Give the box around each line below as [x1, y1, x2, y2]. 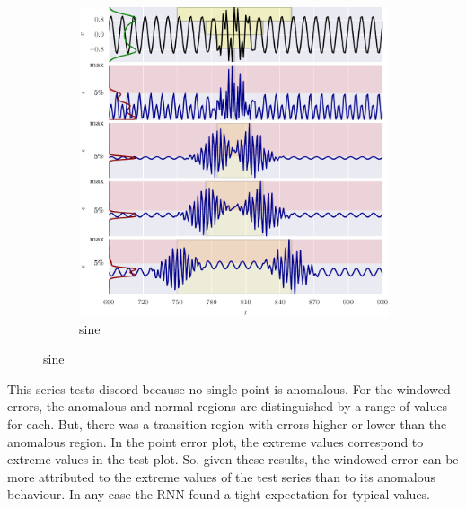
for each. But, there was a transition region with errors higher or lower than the [7, 414, 447, 433]
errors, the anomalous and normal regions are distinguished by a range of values [7, 397, 447, 416]
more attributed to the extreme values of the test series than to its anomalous [7, 467, 435, 486]
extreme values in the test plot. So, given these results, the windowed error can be [7, 450, 459, 469]
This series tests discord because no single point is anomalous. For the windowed [7, 379, 451, 398]
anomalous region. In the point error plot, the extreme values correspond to [7, 432, 424, 451]
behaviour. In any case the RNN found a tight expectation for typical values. [7, 485, 431, 504]
